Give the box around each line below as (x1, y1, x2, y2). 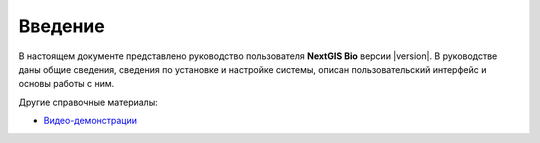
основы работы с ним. (18, 78, 115, 90)
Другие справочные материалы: (18, 96, 159, 108)
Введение (18, 15, 105, 37)
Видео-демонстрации (43, 115, 137, 127)
